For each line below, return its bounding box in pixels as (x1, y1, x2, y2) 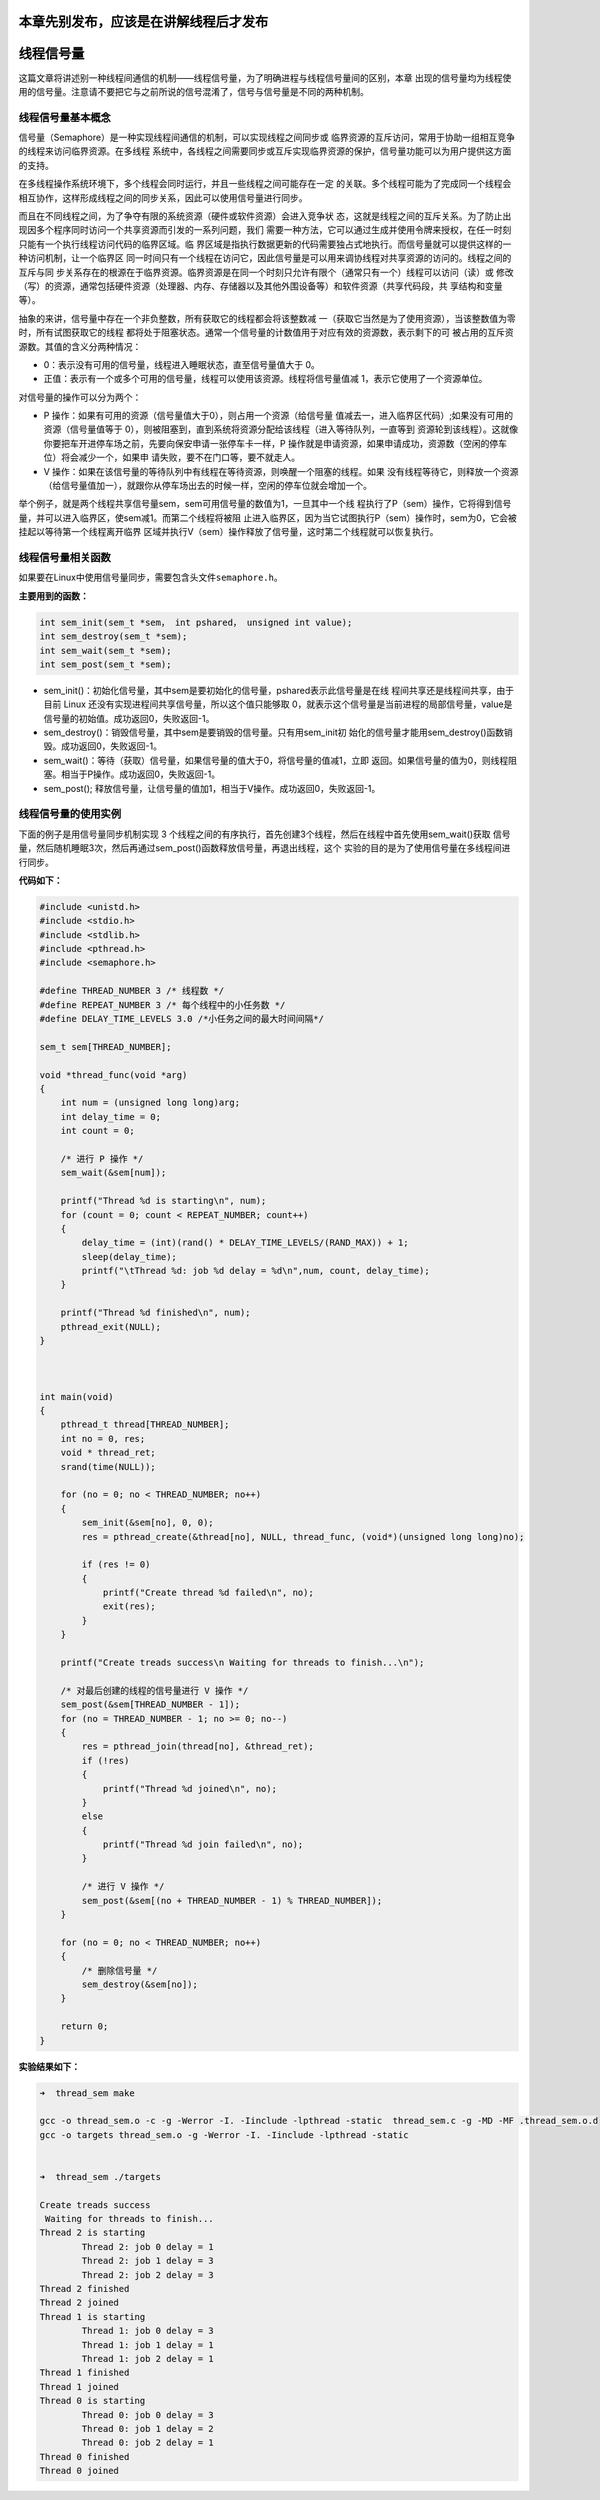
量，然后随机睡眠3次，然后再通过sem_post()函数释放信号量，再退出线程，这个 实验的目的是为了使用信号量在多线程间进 (18, 842, 511, 854)
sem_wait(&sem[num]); (60, 1167, 167, 1179)
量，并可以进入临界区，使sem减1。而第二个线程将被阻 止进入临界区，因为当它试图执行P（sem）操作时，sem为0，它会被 (18, 511, 517, 524)
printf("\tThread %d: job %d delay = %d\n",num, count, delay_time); (81, 1265, 430, 1277)
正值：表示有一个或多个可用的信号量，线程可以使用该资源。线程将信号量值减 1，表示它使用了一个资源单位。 (43, 373, 488, 385)
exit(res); (102, 1601, 157, 1612)
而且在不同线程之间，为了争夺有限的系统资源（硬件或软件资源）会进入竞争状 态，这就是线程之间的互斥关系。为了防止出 (18, 210, 512, 222)
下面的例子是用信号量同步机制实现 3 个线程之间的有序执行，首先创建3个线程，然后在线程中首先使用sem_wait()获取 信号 (18, 828, 511, 840)
